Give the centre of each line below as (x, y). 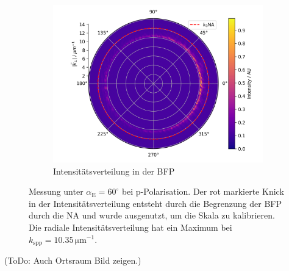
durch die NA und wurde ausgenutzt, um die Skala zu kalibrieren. (152, 215)
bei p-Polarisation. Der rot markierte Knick (203, 191)
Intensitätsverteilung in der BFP (114, 171)
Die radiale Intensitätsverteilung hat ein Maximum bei (130, 227)
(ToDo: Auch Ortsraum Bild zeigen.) (73, 260)
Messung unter (56, 191)
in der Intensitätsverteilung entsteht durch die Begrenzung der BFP (155, 203)
